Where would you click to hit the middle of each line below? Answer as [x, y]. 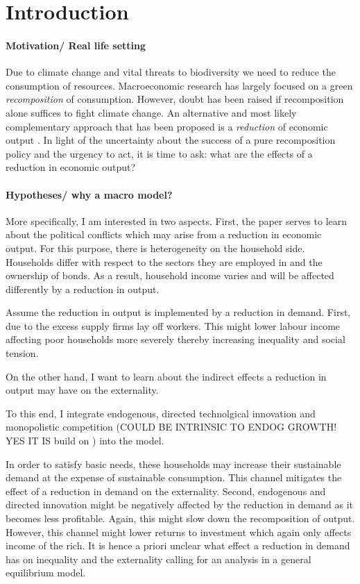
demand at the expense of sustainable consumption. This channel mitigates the [174, 477]
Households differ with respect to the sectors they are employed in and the [164, 261]
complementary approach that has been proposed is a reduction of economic [167, 126]
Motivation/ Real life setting [76, 45]
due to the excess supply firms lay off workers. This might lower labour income [173, 325]
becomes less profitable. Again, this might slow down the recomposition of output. [180, 518]
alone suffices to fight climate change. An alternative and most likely [151, 112]
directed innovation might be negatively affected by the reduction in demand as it [180, 504]
